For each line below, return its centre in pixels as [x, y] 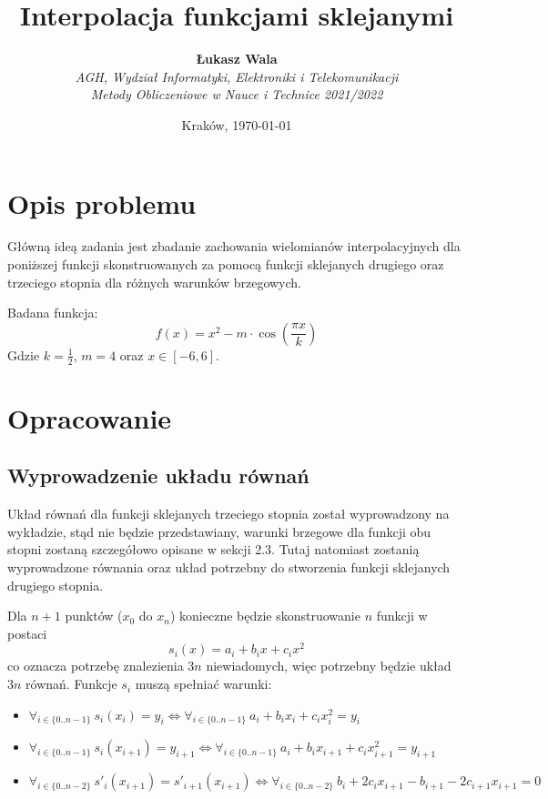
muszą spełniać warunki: [203, 684]
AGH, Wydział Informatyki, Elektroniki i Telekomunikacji [237, 76]
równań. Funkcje [71, 684]
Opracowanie [90, 417]
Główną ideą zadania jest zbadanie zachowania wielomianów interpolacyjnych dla [234, 246]
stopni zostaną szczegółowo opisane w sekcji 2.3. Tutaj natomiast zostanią [213, 549]
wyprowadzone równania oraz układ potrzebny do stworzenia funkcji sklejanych [229, 567]
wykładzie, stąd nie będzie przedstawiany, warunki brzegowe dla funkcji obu [219, 531]
